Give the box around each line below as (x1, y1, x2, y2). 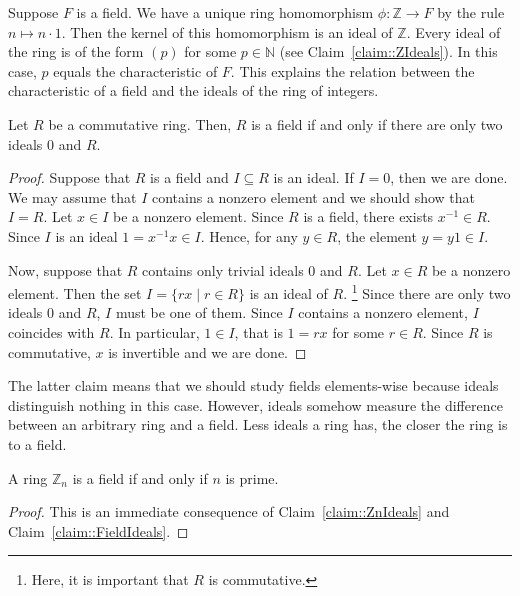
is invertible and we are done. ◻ (108, 341, 307, 362)
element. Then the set (8, 282, 142, 303)
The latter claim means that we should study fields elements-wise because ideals (8, 375, 499, 396)
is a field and (150, 167, 229, 188)
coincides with (8, 321, 95, 342)
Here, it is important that (31, 569, 189, 590)
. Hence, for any (200, 225, 298, 246)
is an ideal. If (273, 167, 354, 188)
